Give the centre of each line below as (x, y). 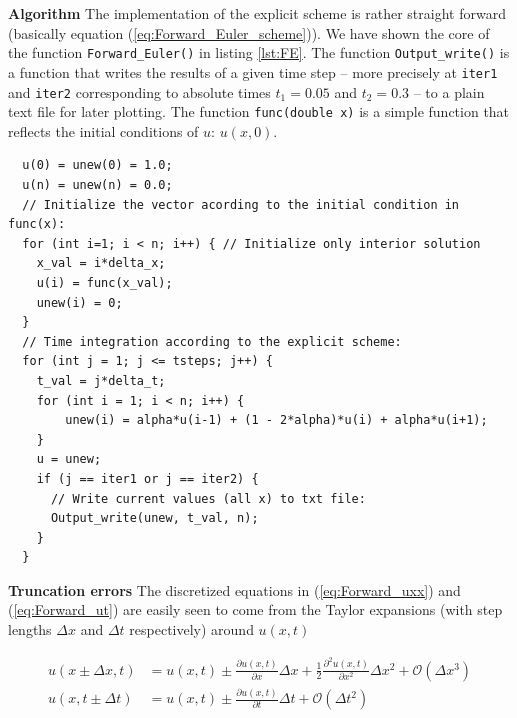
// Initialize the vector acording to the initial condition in (241, 204)
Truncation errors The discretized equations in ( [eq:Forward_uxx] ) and (234, 589)
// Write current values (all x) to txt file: (208, 498)
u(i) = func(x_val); (104, 282)
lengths (30, 629)
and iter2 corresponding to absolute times (139, 91)
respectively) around (191, 629)
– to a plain (449, 91)
